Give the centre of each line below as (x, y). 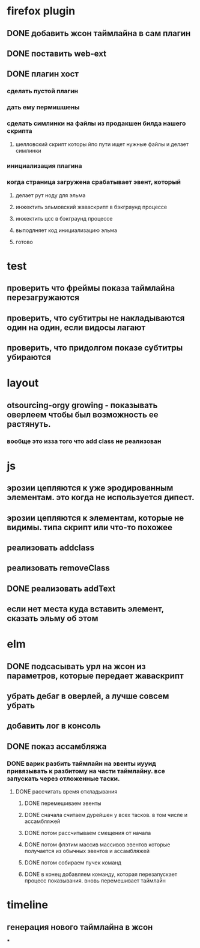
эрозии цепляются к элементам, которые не (95, 518)
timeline (28, 905)
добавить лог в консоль (54, 726)
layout (23, 383)
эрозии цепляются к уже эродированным (90, 488)
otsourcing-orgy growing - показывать (82, 405)
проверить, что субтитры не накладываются (96, 318)
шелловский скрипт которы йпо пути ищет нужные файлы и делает (102, 144)
